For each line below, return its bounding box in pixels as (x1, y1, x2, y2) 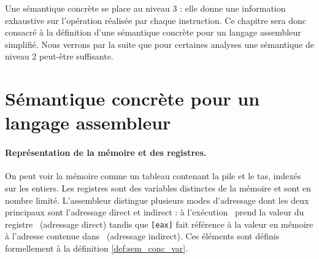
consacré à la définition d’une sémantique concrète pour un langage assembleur (5, 26, 301, 39)
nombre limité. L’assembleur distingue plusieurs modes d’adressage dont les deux (5, 193, 309, 206)
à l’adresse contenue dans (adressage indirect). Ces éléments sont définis (5, 230, 280, 242)
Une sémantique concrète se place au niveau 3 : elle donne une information (5, 2, 286, 14)
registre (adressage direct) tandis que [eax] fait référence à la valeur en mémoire (5, 217, 313, 230)
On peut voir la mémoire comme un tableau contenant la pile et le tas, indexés (5, 169, 301, 182)
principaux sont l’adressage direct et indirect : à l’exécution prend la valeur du (5, 206, 304, 218)
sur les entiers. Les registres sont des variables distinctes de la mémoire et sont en (5, 181, 312, 194)
